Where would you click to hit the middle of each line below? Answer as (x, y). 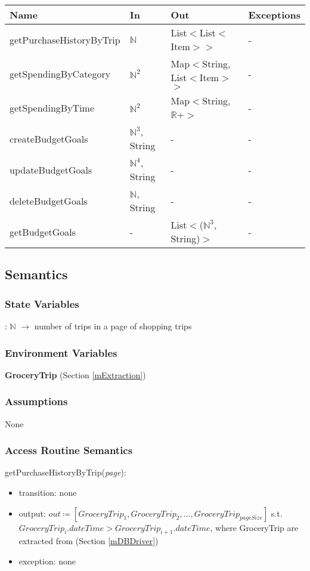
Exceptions (274, 15)
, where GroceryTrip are (254, 527)
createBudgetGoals (49, 138)
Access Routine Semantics (69, 450)
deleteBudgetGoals (49, 200)
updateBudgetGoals (51, 169)
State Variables (42, 303)
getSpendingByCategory (60, 73)
